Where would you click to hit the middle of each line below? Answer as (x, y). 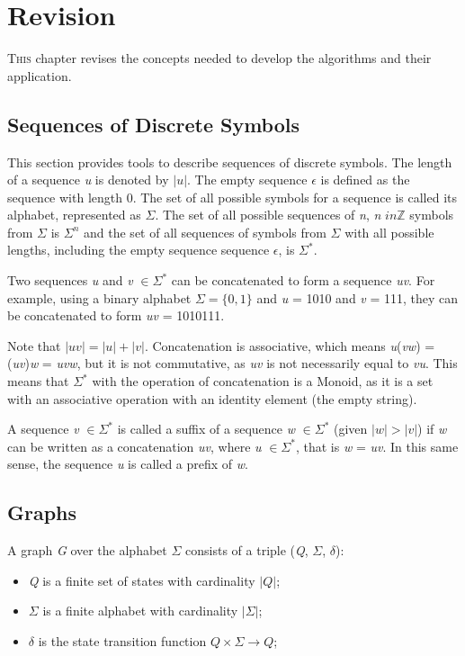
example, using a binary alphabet (99, 297)
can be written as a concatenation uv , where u (134, 446)
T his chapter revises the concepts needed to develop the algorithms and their (219, 58)
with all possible (389, 232)
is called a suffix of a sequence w (206, 429)
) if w (432, 429)
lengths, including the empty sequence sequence (139, 250)
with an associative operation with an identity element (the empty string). (212, 398)
